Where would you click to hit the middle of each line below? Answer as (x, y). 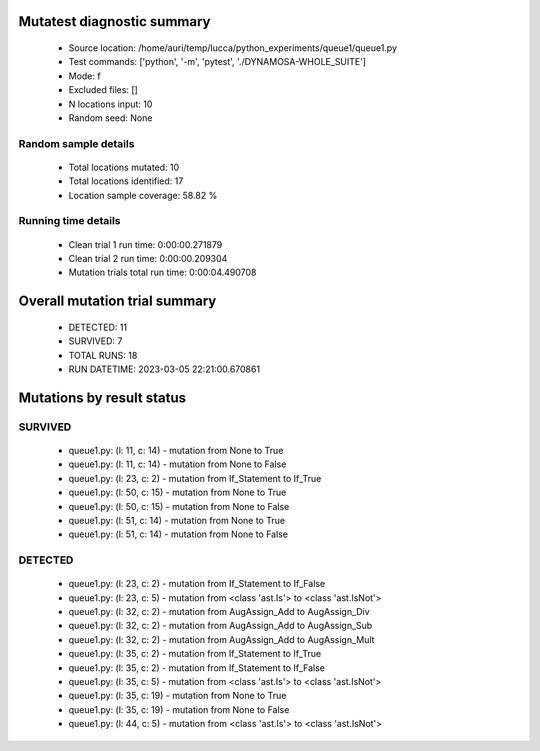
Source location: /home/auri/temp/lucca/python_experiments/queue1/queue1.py (233, 48)
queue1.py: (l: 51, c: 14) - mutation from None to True (176, 520)
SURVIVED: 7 (95, 341)
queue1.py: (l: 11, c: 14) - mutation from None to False (177, 464)
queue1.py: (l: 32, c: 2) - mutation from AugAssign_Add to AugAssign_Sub (220, 626)
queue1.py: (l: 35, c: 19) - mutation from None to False (179, 709)
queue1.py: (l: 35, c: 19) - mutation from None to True (177, 696)
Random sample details (76, 143)
